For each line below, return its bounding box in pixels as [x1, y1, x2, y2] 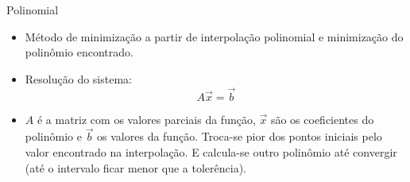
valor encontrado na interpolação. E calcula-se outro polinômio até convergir [25, 144, 397, 160]
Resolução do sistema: [25, 70, 132, 87]
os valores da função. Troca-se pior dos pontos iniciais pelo [97, 128, 382, 145]
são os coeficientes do [270, 110, 374, 127]
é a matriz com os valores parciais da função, [37, 110, 256, 127]
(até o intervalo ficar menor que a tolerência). [25, 159, 246, 176]
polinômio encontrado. [25, 44, 133, 60]
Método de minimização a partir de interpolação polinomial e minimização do [25, 28, 404, 45]
